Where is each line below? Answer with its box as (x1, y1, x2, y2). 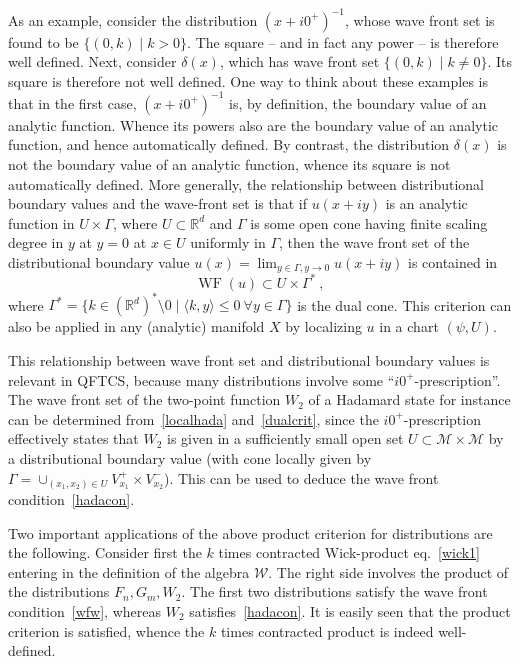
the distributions (8, 581, 110, 602)
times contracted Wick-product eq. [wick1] (218, 542, 481, 563)
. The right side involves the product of (268, 561, 509, 582)
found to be (8, 31, 79, 52)
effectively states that (8, 428, 139, 449)
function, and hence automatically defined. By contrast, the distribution (8, 134, 450, 155)
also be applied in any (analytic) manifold (8, 316, 265, 337)
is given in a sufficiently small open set (167, 428, 404, 449)
